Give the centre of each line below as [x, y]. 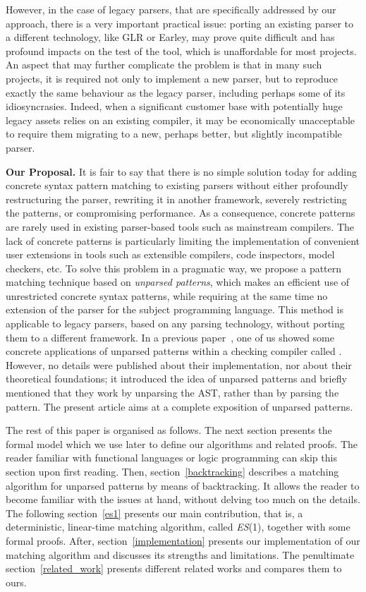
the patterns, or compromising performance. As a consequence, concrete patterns [181, 213]
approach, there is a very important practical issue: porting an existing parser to [180, 23]
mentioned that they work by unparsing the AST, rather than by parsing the [172, 393]
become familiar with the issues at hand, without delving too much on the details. [183, 499]
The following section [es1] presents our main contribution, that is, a [154, 513]
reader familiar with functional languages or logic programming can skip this [171, 458]
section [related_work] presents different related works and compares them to [174, 568]
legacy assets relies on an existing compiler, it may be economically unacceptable [181, 120]
